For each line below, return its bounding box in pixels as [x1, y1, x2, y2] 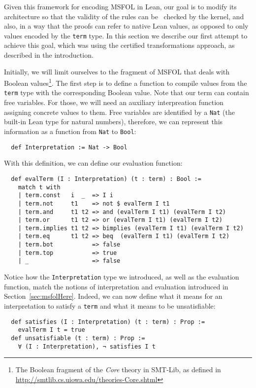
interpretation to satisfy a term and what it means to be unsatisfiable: [4, 300, 216, 311]
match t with [18, 183, 61, 191]
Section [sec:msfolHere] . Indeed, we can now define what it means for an [4, 291, 223, 301]
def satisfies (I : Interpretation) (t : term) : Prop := [11, 318, 205, 325]
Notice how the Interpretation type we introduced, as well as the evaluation [4, 272, 239, 282]
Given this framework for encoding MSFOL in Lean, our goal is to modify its [4, 1, 237, 11]
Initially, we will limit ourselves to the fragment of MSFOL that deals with [4, 66, 230, 76]
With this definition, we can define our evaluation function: [4, 158, 183, 168]
